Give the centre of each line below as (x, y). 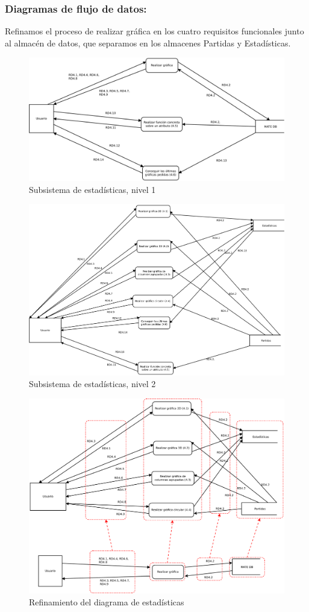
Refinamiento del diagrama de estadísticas (107, 602)
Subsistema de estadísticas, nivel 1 (92, 189)
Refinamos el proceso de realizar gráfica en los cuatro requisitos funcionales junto (154, 31)
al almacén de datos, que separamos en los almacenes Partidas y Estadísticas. (148, 43)
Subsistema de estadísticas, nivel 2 (92, 384)
